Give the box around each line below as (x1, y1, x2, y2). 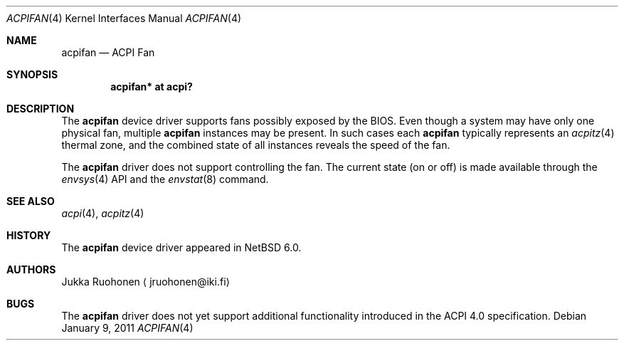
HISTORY (6, 229, 51, 241)
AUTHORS (6, 263, 56, 276)
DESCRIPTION (6, 103, 75, 115)
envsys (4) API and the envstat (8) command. (61, 173, 269, 185)
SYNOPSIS (6, 68, 58, 80)
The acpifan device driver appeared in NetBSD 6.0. (61, 241, 302, 253)
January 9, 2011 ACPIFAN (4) (61, 322, 194, 334)
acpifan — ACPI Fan (61, 46, 155, 58)
